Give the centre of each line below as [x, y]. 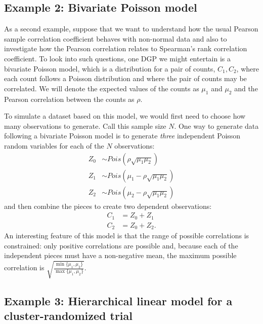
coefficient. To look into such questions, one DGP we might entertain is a [118, 58]
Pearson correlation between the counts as [69, 99]
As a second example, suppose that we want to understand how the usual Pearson [131, 29]
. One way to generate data [216, 125]
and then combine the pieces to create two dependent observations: [108, 206]
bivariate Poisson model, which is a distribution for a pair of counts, [110, 68]
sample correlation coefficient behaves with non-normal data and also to [116, 38]
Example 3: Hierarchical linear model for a [118, 300]
